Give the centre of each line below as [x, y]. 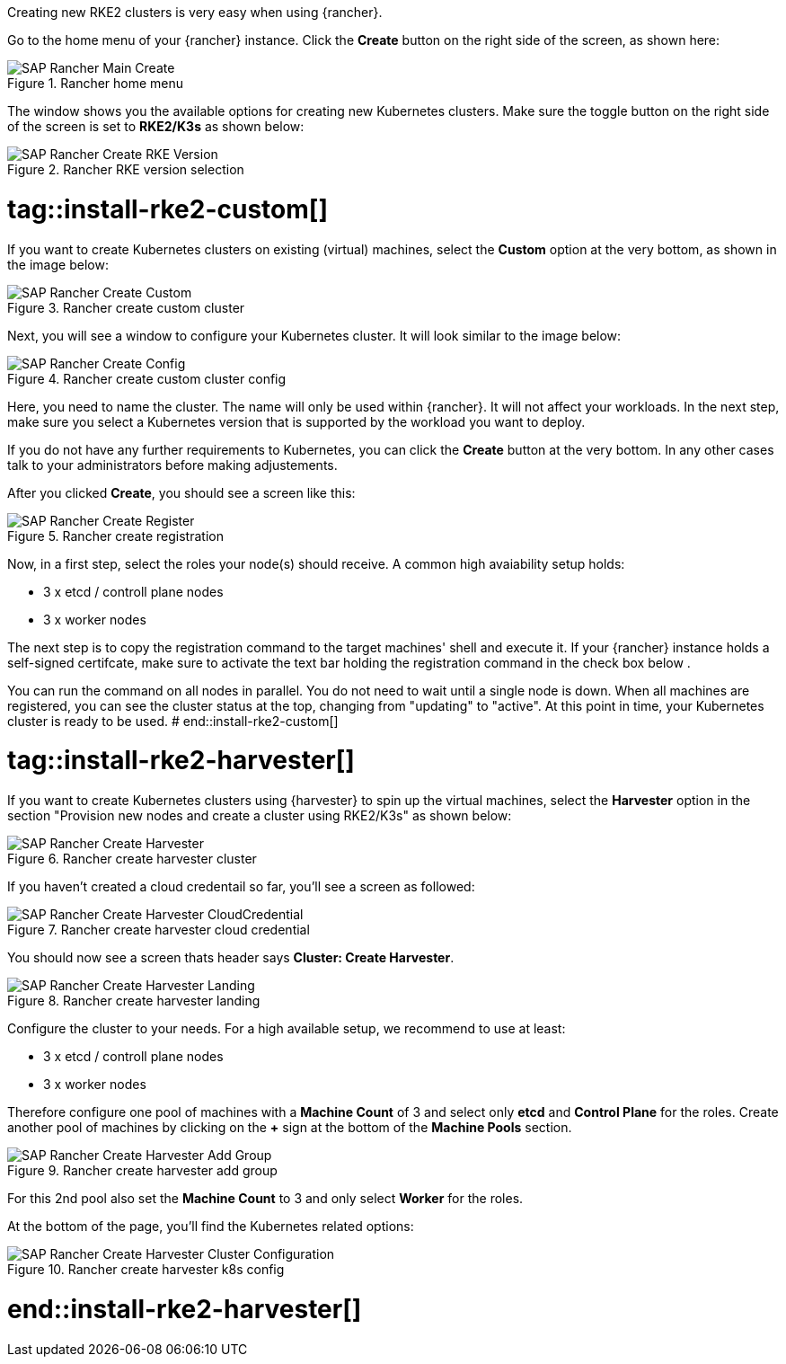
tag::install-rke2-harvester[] [181, 761]
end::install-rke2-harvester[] [185, 1309]
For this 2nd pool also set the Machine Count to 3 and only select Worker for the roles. [265, 1198]
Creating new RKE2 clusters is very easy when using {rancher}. [195, 12]
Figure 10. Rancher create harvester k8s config [146, 1269]
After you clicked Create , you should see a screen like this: [181, 492]
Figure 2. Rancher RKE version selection [126, 169]
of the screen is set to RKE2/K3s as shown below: [156, 126]
